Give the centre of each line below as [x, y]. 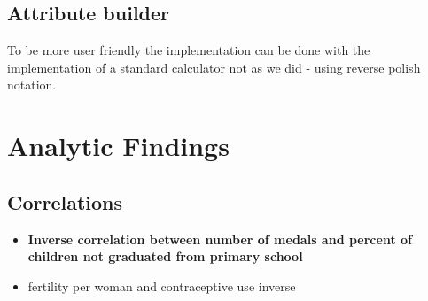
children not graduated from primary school [165, 256]
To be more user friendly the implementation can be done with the [189, 50]
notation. [32, 85]
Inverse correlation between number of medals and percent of [220, 239]
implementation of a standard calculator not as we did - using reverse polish [214, 67]
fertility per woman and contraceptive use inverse [162, 286]
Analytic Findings [118, 146]
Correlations [65, 201]
